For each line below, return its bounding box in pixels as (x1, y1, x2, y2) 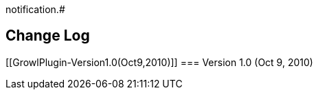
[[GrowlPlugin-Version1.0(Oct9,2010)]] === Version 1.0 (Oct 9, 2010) (5, 56, 313, 68)
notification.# (5, 3, 65, 15)
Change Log (5, 27, 90, 45)
